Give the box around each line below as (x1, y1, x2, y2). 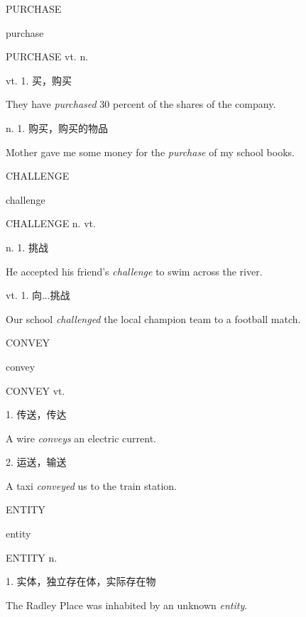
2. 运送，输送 (6, 454, 67, 469)
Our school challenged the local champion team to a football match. (6, 311, 301, 326)
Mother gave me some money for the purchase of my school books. (6, 144, 295, 159)
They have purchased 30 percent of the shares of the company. (6, 97, 276, 111)
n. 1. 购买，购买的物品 (6, 120, 108, 135)
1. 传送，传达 (6, 407, 67, 422)
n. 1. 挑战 (6, 239, 48, 254)
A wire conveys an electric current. (6, 430, 156, 445)
